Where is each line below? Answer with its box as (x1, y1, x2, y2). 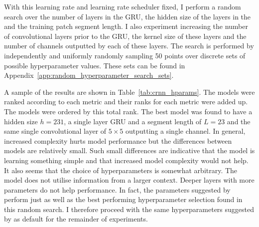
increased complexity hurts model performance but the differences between (4, 135, 232, 146)
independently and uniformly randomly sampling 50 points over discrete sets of (4, 50, 246, 60)
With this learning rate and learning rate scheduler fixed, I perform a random (4, 1, 241, 11)
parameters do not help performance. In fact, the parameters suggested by (4, 184, 231, 195)
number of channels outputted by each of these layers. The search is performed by (4, 40, 254, 51)
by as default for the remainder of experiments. (4, 214, 148, 224)
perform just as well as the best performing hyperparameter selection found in (4, 194, 243, 205)
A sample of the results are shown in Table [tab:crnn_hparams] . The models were (4, 86, 255, 97)
